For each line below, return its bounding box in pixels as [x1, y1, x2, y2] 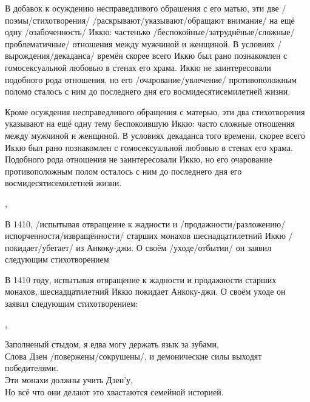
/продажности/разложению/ [180, 217, 286, 230]
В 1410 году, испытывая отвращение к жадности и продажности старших [5, 273, 277, 286]
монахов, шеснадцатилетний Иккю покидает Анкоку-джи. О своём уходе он [5, 285, 286, 298]
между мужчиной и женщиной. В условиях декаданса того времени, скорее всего [5, 129, 305, 141]
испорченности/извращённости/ [5, 229, 124, 242]
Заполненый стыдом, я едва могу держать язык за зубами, [5, 338, 219, 350]
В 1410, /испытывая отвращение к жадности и [5, 217, 178, 230]
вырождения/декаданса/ [5, 49, 95, 62]
